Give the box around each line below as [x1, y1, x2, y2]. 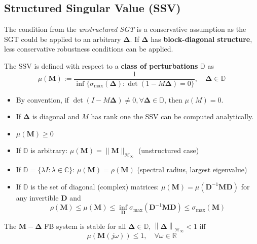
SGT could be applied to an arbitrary [4, 33, 121, 44]
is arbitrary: [30, 144, 68, 155]
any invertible [16, 192, 59, 203]
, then [164, 96, 182, 104]
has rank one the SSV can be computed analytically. [91, 111, 254, 122]
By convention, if [16, 94, 69, 105]
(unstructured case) [138, 144, 199, 155]
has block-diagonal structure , [151, 33, 252, 44]
